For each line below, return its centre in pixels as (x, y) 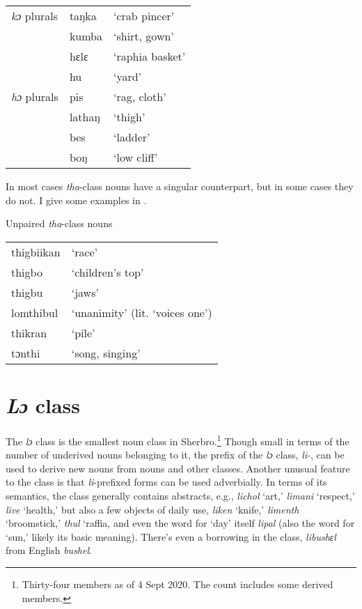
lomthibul (35, 312)
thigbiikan (36, 252)
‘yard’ (128, 76)
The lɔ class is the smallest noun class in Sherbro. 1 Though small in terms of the (178, 440)
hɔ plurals (35, 97)
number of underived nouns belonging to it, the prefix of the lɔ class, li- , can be (175, 455)
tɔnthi (26, 353)
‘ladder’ (132, 137)
